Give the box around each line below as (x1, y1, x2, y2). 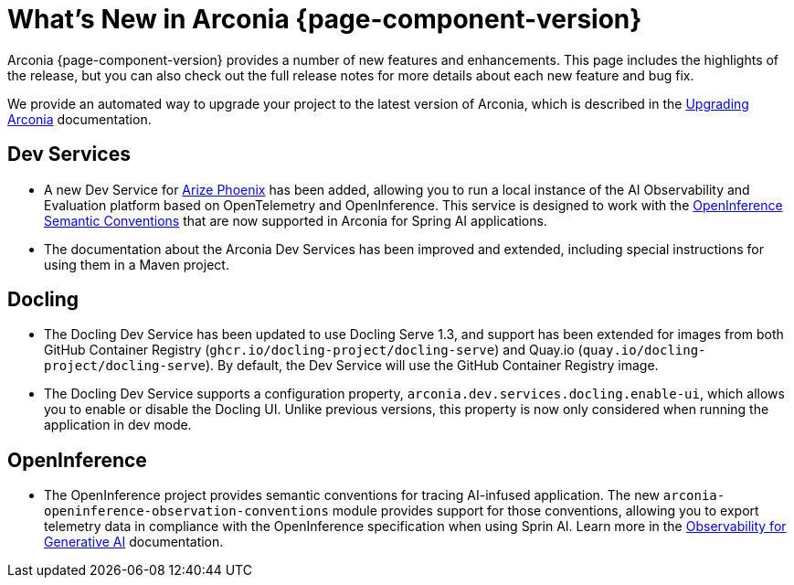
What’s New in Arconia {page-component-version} (7, 4, 642, 35)
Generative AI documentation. (44, 534, 224, 550)
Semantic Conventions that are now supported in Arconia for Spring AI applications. (44, 212, 547, 229)
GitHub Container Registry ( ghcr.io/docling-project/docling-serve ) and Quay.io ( (44, 342, 583, 358)
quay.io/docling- (582, 343, 706, 358)
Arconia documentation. (7, 111, 152, 127)
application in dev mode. (44, 417, 192, 433)
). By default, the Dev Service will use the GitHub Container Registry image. (206, 357, 659, 374)
